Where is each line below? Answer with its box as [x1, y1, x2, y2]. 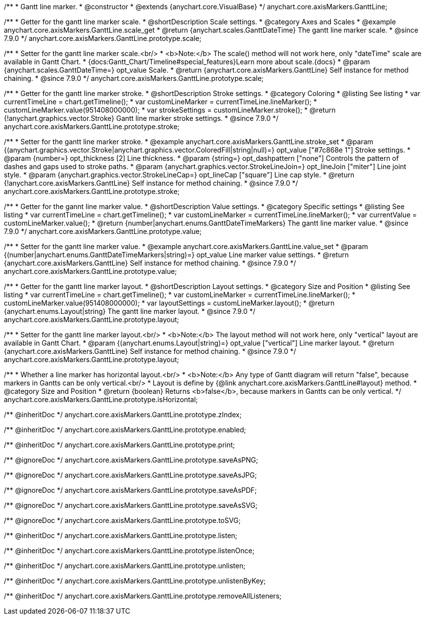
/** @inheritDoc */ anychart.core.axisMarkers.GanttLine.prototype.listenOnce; [4, 546, 254, 555]
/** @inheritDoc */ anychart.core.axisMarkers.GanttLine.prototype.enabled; [4, 426, 246, 434]
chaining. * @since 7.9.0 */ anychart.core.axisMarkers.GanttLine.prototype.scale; [4, 74, 264, 82]
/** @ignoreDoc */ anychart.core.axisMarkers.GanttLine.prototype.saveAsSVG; [4, 501, 258, 509]
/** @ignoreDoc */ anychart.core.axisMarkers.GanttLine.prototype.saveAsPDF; [4, 486, 257, 494]
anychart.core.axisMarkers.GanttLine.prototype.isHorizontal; [4, 395, 198, 404]
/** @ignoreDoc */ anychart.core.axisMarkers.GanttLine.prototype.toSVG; [4, 516, 241, 524]
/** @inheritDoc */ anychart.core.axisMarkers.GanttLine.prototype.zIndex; [4, 410, 242, 419]
